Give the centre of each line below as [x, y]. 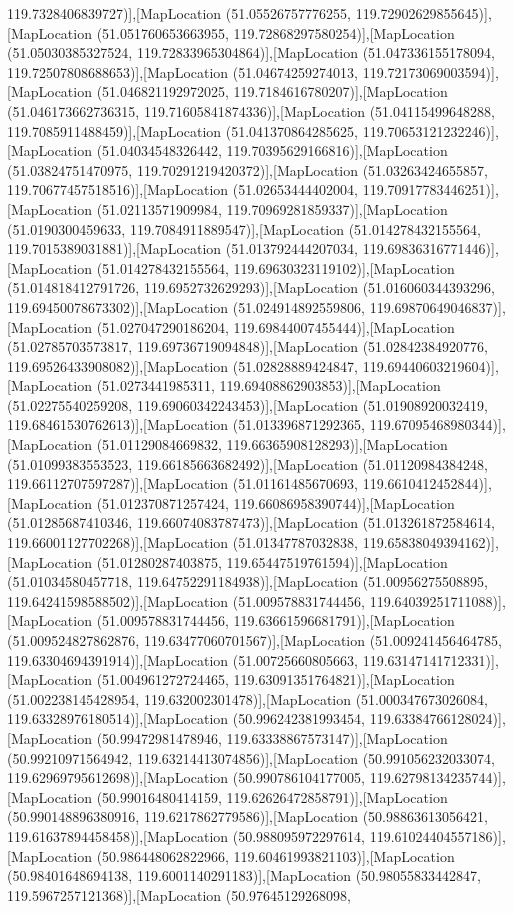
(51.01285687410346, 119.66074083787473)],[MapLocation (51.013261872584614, [251, 522]
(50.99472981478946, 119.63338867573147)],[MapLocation [272, 737]
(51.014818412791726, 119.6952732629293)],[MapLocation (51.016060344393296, [251, 287]
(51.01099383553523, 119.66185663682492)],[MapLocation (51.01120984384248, [247, 463]
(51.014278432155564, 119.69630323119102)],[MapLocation [275, 267]
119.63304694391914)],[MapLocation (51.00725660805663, [183, 659]
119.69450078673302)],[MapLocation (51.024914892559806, [186, 306]
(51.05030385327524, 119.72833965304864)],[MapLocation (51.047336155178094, [251, 52]
